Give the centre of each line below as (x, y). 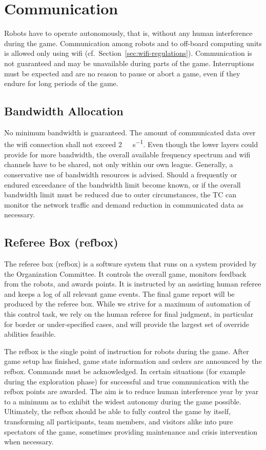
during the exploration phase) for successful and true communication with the (127, 381)
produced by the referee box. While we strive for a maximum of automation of (127, 304)
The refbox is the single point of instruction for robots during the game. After (127, 351)
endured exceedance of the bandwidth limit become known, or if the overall (122, 184)
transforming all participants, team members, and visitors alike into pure (119, 421)
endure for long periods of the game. (61, 83)
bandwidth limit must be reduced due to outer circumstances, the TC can (120, 195)
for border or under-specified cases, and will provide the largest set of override (127, 324)
